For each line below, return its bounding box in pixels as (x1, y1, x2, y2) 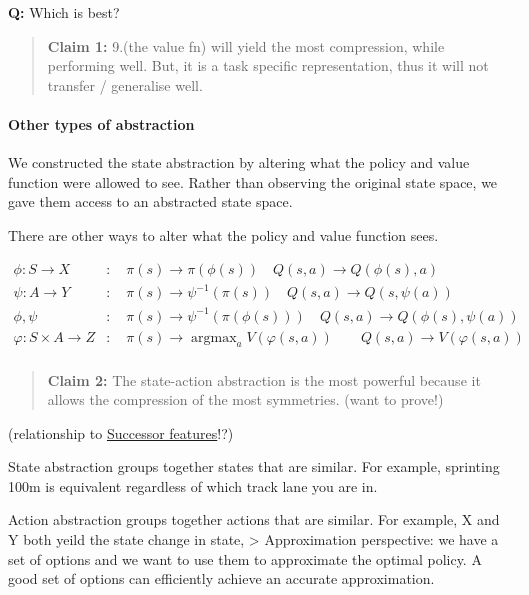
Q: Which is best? (8, 2, 120, 22)
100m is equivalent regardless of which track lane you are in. (8, 475, 378, 496)
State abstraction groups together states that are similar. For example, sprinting (8, 456, 500, 477)
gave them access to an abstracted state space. (8, 191, 293, 212)
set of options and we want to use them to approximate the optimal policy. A (8, 548, 482, 569)
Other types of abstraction (8, 113, 195, 134)
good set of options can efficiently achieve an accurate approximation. (8, 568, 435, 589)
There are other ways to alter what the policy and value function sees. (8, 224, 439, 245)
